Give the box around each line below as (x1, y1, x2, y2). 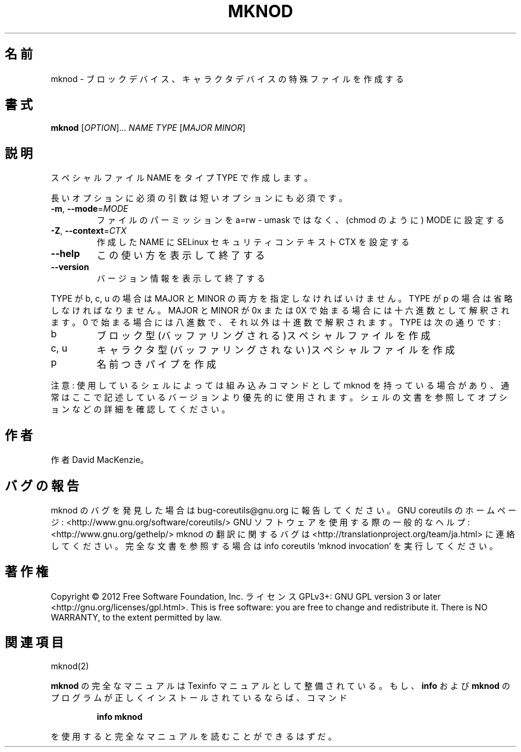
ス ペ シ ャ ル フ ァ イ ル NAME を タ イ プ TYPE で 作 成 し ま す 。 (51, 173, 313, 183)
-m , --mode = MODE (51, 203, 128, 214)
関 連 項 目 (5, 635, 64, 650)
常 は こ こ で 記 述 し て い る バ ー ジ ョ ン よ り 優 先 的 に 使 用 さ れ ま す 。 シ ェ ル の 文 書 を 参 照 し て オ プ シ (51, 392, 507, 403)
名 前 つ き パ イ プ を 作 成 (96, 358, 216, 371)
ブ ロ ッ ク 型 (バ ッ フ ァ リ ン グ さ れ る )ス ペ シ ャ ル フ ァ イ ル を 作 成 (96, 330, 431, 342)
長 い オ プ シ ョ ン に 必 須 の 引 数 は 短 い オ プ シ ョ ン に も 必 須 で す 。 (51, 193, 347, 203)
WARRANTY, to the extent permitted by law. (51, 612, 222, 622)
